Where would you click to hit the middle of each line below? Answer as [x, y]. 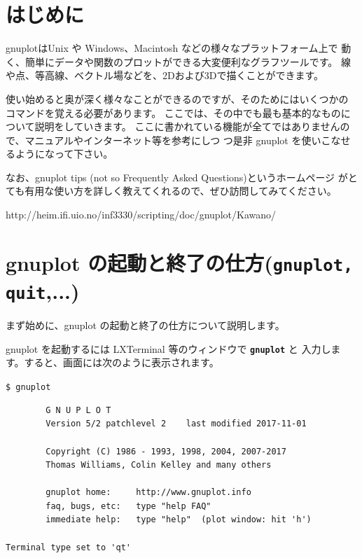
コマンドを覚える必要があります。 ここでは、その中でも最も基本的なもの [173, 112]
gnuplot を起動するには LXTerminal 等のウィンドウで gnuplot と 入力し [168, 348]
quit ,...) [43, 291]
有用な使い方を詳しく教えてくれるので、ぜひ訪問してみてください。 [181, 191]
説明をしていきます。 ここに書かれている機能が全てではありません [187, 126]
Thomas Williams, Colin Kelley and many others [159, 465]
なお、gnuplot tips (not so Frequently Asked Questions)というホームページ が [177, 177]
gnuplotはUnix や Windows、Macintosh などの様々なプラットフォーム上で [172, 48]
